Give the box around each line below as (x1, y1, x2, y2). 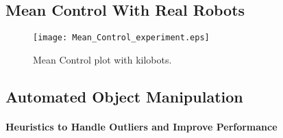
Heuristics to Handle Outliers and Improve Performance (5, 119, 278, 133)
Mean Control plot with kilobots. (33, 52, 172, 66)
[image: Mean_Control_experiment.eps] (33, 33, 210, 43)
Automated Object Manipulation (5, 85, 243, 107)
